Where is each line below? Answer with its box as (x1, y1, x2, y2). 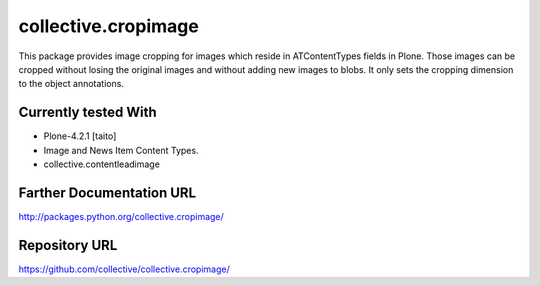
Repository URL (18, 236, 118, 254)
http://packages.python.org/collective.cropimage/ (18, 210, 224, 222)
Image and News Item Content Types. (43, 144, 199, 156)
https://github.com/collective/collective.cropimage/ (18, 263, 230, 275)
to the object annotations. (18, 78, 125, 90)
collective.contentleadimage (43, 158, 160, 170)
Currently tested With (18, 104, 157, 121)
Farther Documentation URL (18, 184, 197, 201)
